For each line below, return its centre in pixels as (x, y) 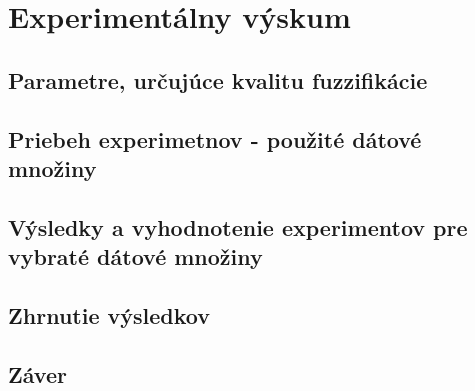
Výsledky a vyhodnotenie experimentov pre (238, 226)
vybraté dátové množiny (135, 256)
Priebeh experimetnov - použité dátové (215, 138)
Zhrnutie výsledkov (109, 314)
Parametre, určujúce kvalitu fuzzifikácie (218, 79)
